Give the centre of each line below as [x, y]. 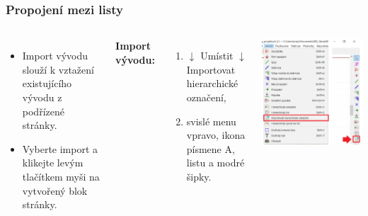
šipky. [199, 176]
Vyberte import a [60, 148]
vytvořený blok [55, 190]
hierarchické [212, 83]
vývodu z [42, 97]
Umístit [217, 56]
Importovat [211, 69]
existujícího [47, 83]
